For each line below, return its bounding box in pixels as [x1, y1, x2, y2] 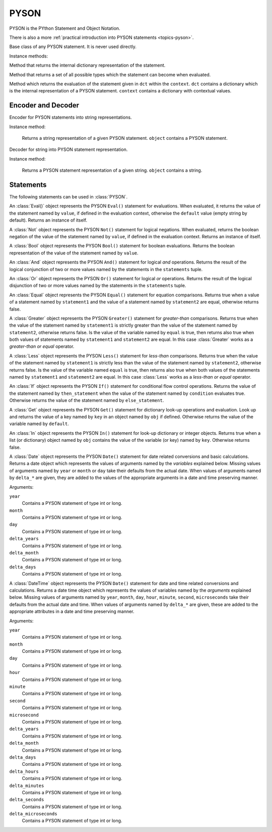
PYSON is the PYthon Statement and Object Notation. [9, 25, 120, 31]
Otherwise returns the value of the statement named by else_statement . [9, 397, 164, 403]
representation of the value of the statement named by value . [9, 250, 139, 256]
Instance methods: [9, 53, 48, 59]
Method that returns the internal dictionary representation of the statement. [9, 62, 166, 68]
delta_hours [9, 768, 39, 774]
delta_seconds [9, 797, 44, 803]
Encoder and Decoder [9, 101, 80, 110]
